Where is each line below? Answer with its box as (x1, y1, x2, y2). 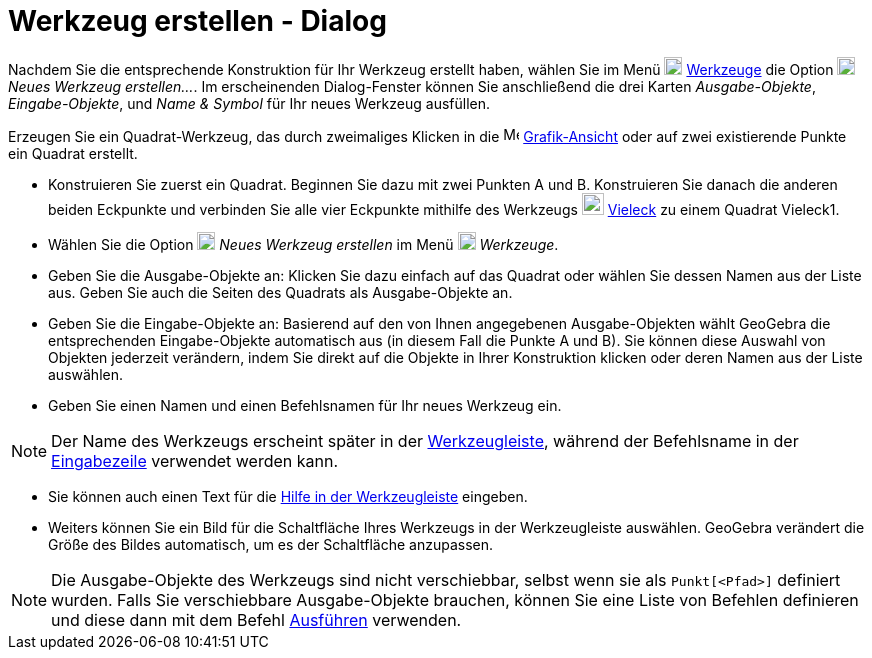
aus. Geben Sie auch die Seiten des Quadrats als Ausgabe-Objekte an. (48, 283, 513, 301)
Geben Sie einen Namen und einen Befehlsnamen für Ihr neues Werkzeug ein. (48, 396, 562, 414)
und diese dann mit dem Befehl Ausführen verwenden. (51, 609, 462, 630)
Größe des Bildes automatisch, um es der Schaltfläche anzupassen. (48, 535, 494, 553)
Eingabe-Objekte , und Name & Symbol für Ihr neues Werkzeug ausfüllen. (8, 94, 491, 112)
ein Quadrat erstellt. (8, 144, 138, 162)
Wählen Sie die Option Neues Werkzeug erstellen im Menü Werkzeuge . (48, 235, 559, 253)
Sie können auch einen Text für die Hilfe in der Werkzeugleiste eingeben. (48, 487, 528, 505)
